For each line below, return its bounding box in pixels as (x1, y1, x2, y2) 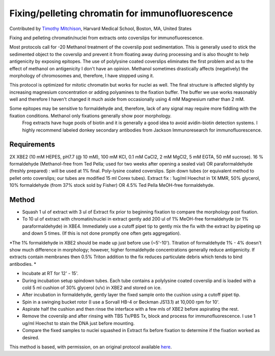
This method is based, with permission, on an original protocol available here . (9, 344, 172, 350)
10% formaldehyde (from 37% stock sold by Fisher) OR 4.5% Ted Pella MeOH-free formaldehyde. (9, 182, 215, 188)
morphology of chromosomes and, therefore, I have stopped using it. (9, 72, 154, 78)
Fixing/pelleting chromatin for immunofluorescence (9, 8, 233, 19)
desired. (22, 334, 40, 341)
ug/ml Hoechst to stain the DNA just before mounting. (22, 320, 135, 326)
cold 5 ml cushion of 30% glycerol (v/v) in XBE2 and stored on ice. (22, 284, 162, 290)
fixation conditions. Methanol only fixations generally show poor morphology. (9, 113, 172, 119)
